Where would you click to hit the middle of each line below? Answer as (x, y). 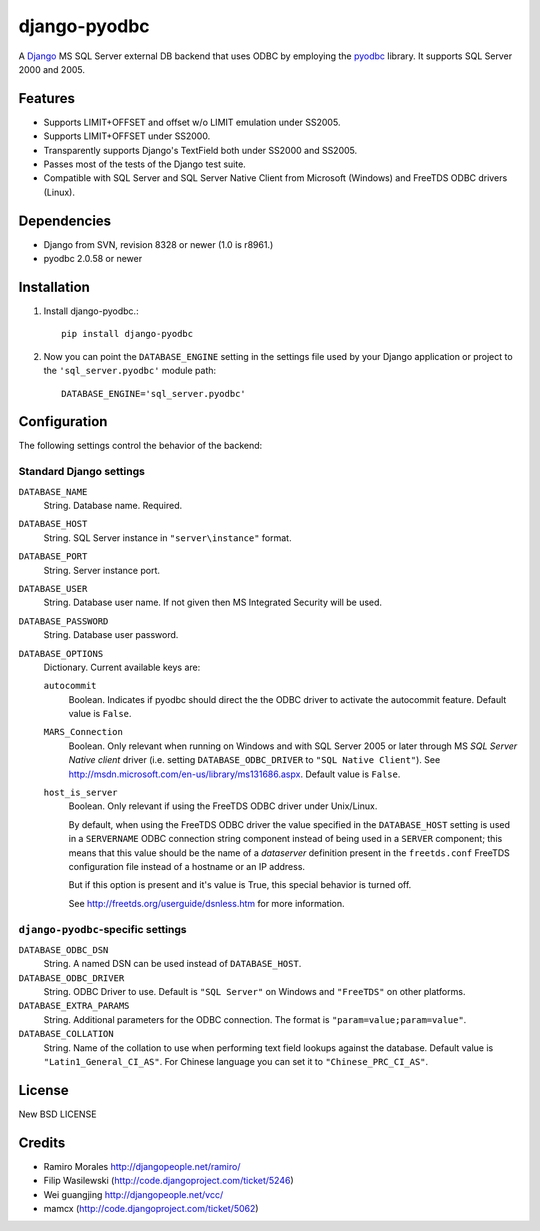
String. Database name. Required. (113, 505)
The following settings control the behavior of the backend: (140, 446)
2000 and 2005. (51, 69)
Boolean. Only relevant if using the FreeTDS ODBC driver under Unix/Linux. (223, 806)
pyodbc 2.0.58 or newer (93, 259)
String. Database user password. (111, 635)
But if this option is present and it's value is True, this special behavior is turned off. (240, 885)
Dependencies (65, 220)
